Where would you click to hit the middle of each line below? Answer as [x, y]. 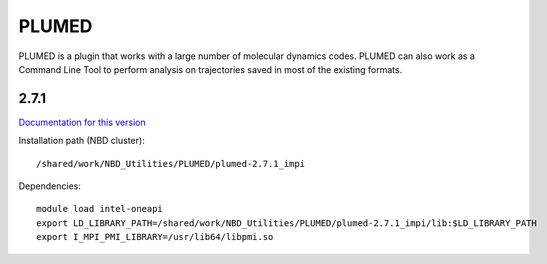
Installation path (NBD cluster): [81, 141]
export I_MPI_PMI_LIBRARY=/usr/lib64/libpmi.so [155, 237]
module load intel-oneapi [100, 209]
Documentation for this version [82, 122]
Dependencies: [50, 186]
